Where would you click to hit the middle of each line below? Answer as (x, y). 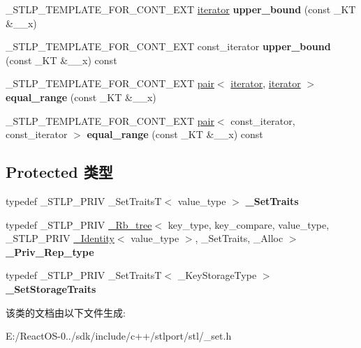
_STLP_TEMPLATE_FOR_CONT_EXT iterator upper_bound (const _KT (181, 9)
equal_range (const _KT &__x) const (175, 134)
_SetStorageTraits (51, 288)
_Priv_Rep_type (50, 251)
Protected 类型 (59, 172)
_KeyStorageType (217, 275)
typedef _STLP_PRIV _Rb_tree (79, 224)
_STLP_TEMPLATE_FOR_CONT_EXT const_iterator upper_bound (168, 46)
